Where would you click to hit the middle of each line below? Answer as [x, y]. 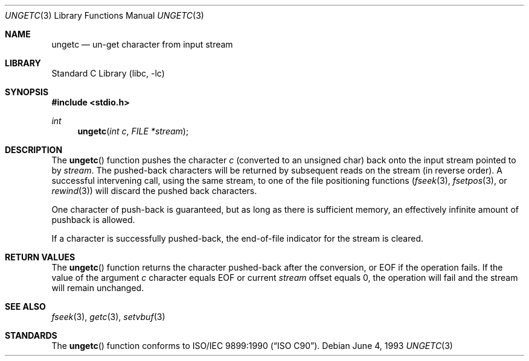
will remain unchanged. [98, 288]
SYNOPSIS [27, 92]
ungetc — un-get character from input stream [142, 44]
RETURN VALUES [40, 257]
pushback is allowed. [93, 220]
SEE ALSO [25, 306]
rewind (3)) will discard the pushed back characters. [154, 191]
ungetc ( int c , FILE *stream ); [133, 131]
